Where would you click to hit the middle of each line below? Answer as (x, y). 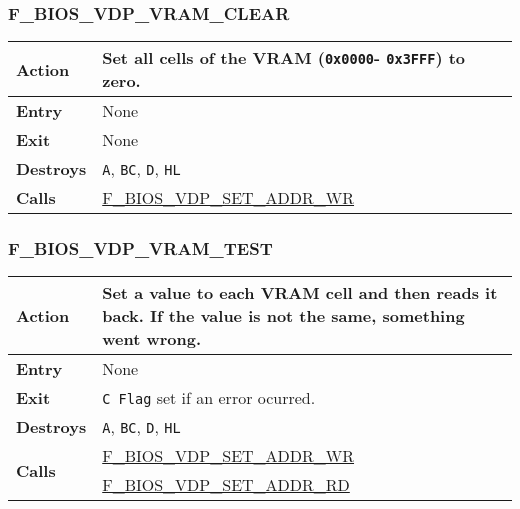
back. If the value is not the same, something (283, 316)
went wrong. (152, 339)
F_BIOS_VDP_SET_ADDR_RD (226, 485)
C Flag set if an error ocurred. (209, 398)
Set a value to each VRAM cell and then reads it (300, 293)
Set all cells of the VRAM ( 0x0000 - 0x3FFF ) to (284, 58)
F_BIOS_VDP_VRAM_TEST (140, 248)
